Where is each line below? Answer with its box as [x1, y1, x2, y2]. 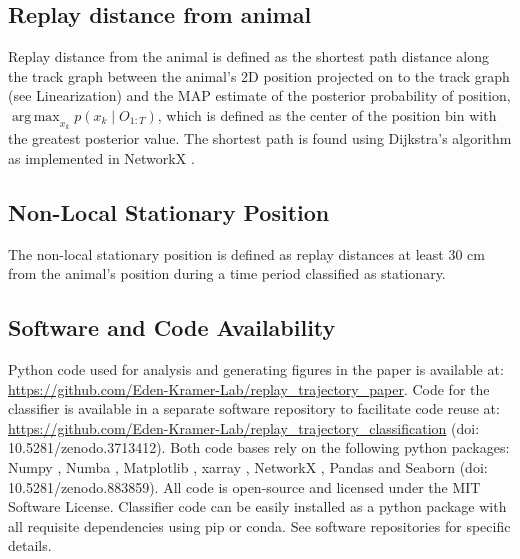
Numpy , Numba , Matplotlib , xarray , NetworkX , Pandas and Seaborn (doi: [8, 456, 488, 477]
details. [8, 535, 52, 556]
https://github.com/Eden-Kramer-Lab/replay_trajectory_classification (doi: [8, 417, 480, 438]
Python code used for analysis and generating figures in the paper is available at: [8, 358, 504, 379]
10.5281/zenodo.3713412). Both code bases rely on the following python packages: [8, 437, 510, 458]
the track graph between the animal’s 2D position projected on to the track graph [8, 65, 510, 86]
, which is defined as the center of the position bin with [157, 104, 497, 125]
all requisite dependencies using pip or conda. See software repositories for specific [8, 515, 511, 536]
